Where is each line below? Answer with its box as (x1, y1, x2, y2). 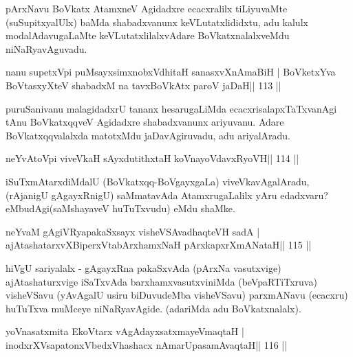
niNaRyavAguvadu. (6, 41, 87, 56)
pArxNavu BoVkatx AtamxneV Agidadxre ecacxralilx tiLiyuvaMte (6, 1, 288, 15)
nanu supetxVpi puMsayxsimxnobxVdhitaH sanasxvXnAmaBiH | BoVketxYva (6, 65, 336, 79)
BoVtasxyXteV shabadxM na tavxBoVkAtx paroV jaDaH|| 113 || (6, 78, 281, 92)
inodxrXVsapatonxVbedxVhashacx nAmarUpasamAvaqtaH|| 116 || (6, 337, 288, 352)
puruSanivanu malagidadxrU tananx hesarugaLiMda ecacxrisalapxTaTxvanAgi (6, 101, 337, 115)
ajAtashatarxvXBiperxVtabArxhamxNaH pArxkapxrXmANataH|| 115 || (6, 238, 312, 252)
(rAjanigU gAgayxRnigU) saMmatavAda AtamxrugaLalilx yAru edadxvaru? (6, 187, 328, 202)
